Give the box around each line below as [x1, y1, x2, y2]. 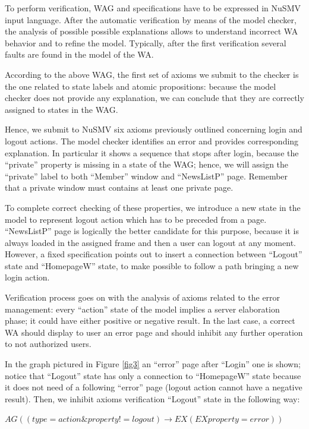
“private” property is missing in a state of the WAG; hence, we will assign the [5, 158, 289, 171]
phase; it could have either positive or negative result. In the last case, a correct [5, 314, 295, 327]
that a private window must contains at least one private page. [5, 181, 234, 194]
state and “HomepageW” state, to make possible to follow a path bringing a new [5, 259, 299, 272]
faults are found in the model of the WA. [5, 48, 154, 61]
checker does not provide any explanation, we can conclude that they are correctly [5, 92, 304, 104]
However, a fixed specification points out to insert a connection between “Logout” [5, 248, 302, 260]
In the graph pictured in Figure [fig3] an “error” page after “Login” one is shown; [5, 358, 301, 370]
